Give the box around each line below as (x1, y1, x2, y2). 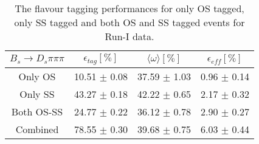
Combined (15, 122, 59, 136)
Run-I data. (105, 29, 154, 43)
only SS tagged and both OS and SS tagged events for (14, 15, 245, 29)
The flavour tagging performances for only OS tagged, (15, 1, 244, 15)
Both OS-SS (11, 104, 63, 118)
